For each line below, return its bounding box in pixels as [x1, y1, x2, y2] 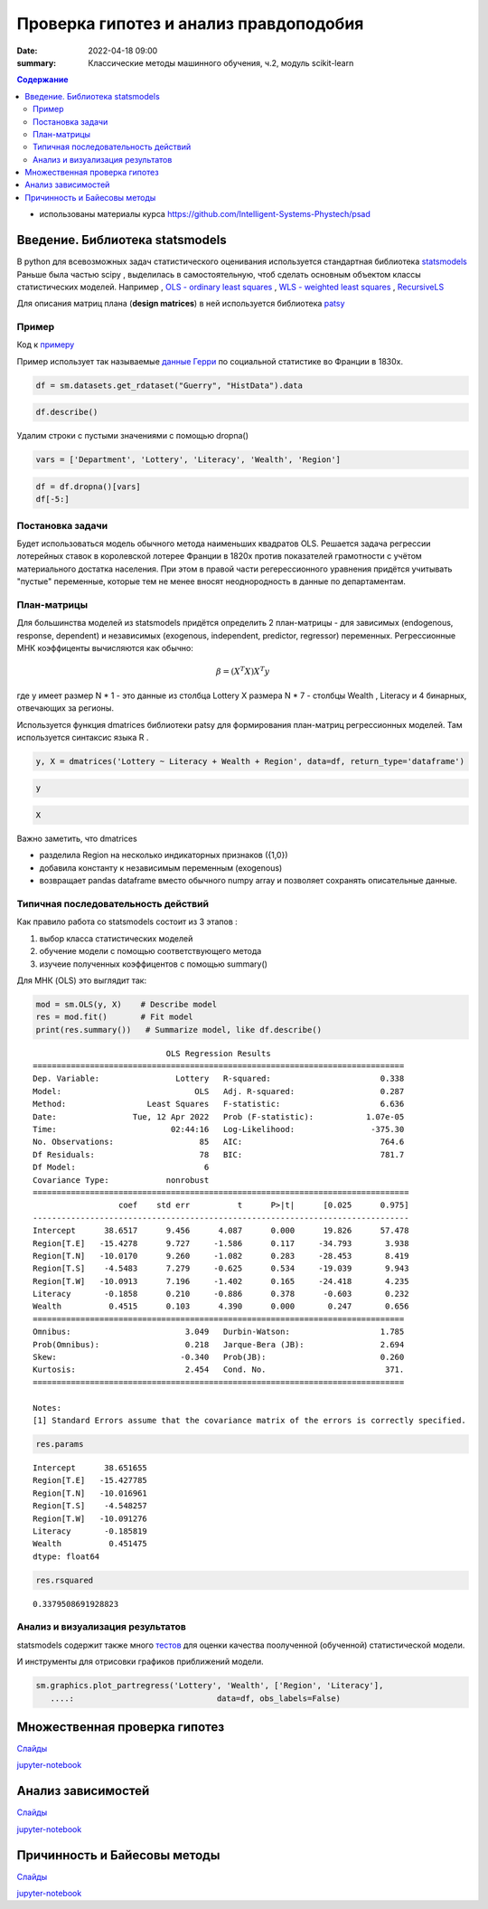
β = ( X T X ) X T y [215, 665, 270, 677]
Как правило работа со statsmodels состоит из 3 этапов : [16, 916, 239, 927]
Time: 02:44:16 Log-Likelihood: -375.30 [33, 1124, 405, 1135]
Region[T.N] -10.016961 [33, 1488, 148, 1498]
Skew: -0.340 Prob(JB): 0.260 [33, 1352, 405, 1363]
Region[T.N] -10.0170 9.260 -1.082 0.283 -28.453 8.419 [33, 1251, 409, 1261]
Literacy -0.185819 [33, 1526, 148, 1536]
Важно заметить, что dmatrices [16, 833, 137, 845]
